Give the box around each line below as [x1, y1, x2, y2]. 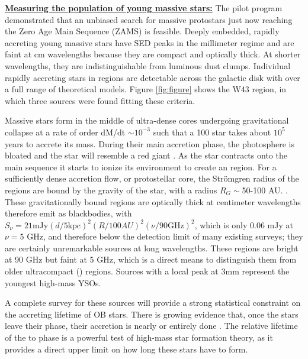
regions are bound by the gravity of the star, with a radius [5, 183, 217, 196]
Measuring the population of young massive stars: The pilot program [5, 2, 283, 14]
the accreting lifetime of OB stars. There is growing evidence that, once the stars [5, 308, 299, 320]
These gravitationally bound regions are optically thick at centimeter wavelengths [5, 195, 301, 208]
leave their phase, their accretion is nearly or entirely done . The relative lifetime [5, 319, 298, 332]
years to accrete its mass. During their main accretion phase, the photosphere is [5, 137, 294, 150]
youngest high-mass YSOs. [5, 276, 101, 289]
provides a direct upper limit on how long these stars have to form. [5, 342, 248, 355]
